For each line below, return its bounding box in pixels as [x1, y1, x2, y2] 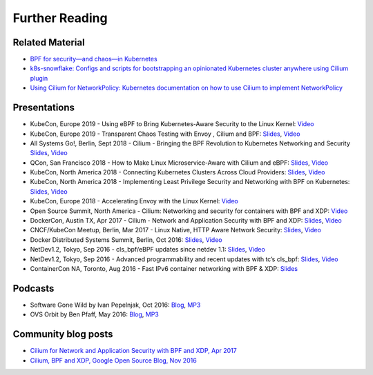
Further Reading [12, 10, 108, 26]
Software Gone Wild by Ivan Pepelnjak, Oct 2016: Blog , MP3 [30, 301, 201, 309]
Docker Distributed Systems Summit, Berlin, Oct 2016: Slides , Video [30, 235, 222, 244]
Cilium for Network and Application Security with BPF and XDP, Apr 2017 [30, 347, 238, 355]
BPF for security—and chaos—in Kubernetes [30, 55, 158, 63]
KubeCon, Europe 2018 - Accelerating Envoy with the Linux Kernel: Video [30, 197, 238, 205]
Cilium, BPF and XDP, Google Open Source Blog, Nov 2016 [30, 356, 197, 365]
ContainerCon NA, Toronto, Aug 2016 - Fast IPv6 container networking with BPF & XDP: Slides [30, 265, 298, 272]
